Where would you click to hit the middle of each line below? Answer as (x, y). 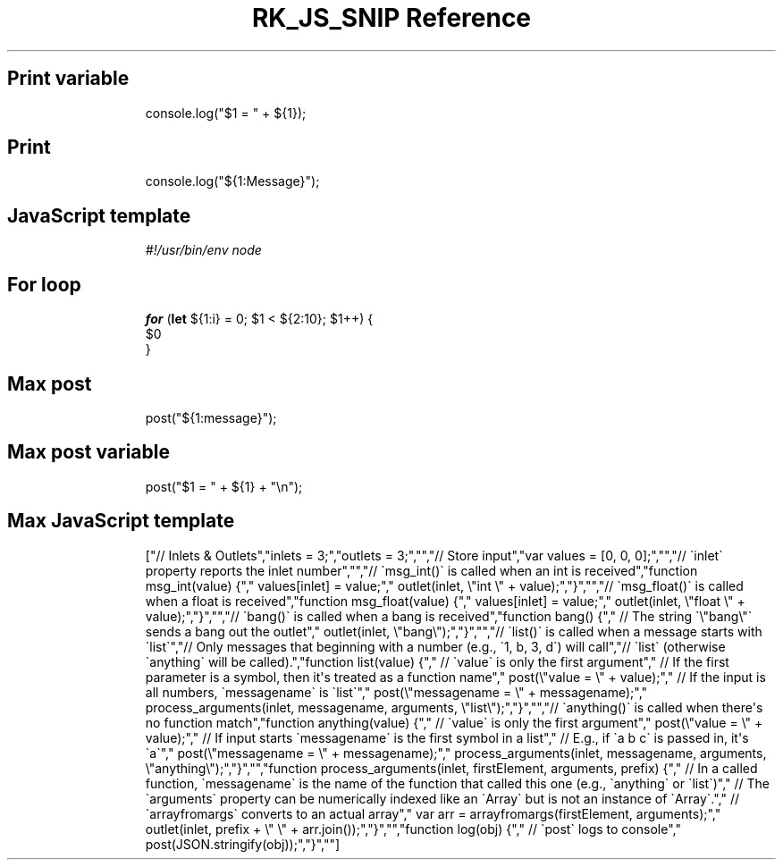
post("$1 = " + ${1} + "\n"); (224, 486)
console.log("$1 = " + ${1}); (226, 113)
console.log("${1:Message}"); (232, 181)
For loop (44, 284)
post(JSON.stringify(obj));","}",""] (243, 844)
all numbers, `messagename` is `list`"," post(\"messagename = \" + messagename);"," (396, 692)
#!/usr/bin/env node (203, 250)
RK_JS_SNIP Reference (391, 18)
